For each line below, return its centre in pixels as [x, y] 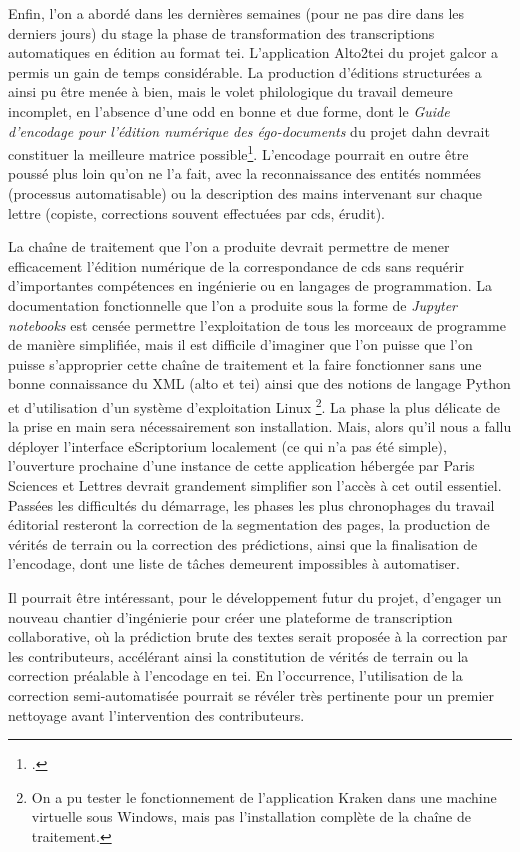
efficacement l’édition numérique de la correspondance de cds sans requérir [236, 265]
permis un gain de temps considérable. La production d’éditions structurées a [245, 71]
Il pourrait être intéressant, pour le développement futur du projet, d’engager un [255, 596]
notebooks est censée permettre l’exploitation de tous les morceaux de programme [257, 324]
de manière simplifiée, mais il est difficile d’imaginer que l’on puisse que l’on [240, 344]
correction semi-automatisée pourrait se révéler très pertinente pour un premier [251, 694]
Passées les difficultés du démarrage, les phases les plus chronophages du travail [251, 504]
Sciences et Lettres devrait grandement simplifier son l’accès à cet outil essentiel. [255, 484]
